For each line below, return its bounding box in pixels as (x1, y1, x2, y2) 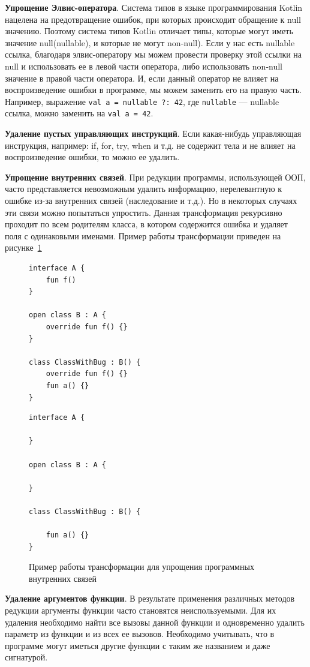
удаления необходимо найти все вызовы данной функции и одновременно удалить (5, 615, 305, 628)
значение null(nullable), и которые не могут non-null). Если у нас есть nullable (5, 36, 295, 49)
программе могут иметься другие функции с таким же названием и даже (5, 639, 270, 651)
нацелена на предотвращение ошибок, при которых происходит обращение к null (5, 13, 301, 25)
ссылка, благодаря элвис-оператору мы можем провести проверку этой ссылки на (5, 48, 302, 61)
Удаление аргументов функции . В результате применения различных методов (5, 592, 295, 605)
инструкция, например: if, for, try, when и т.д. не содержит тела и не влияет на (5, 139, 296, 151)
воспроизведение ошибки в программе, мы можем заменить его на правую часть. (5, 83, 302, 96)
